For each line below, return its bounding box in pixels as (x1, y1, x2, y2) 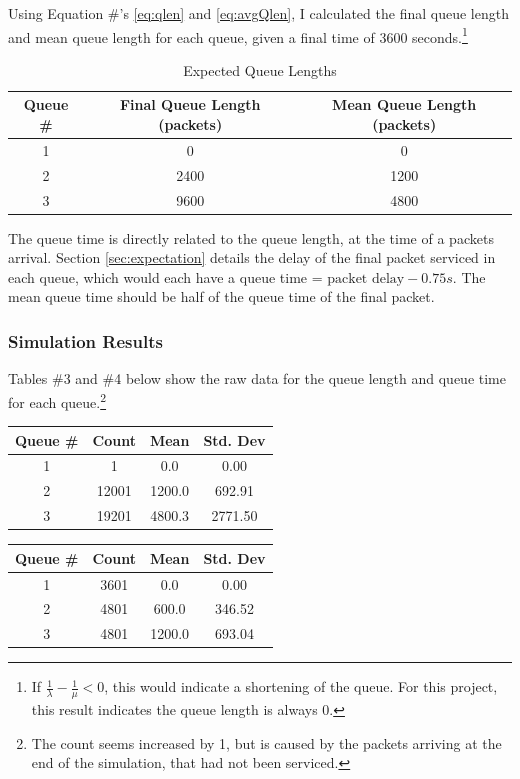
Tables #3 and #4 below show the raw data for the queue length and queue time (8, 368, 506, 389)
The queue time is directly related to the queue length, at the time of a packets (8, 227, 494, 248)
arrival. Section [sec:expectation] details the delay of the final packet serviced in (8, 247, 496, 268)
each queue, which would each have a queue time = (8, 266, 323, 287)
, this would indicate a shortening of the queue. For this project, (104, 676, 498, 697)
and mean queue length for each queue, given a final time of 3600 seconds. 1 (8, 23, 468, 47)
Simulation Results (8, 328, 163, 353)
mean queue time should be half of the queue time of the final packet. (8, 286, 435, 307)
